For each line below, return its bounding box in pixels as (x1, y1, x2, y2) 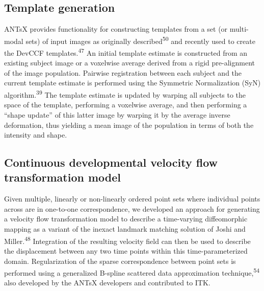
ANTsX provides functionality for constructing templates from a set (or (4, 24, 228, 34)
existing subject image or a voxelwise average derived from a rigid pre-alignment (4, 57, 255, 68)
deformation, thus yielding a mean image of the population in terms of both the (4, 119, 254, 130)
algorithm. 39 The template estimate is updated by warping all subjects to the (4, 88, 246, 100)
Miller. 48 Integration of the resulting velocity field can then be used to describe (4, 234, 251, 246)
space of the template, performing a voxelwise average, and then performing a (4, 99, 247, 110)
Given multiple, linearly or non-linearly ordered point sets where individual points (4, 193, 260, 204)
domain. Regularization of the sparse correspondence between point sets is (4, 255, 236, 266)
